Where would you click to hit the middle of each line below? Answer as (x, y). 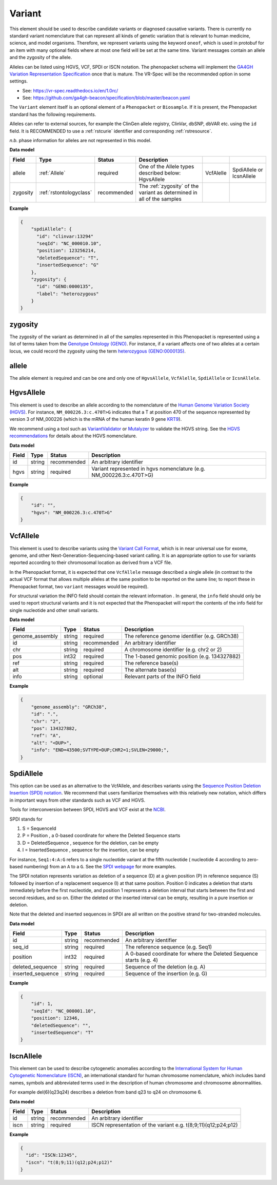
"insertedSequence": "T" (62, 1033)
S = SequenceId (39, 828)
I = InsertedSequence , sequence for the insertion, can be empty (91, 850)
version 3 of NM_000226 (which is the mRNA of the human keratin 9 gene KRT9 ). (96, 419)
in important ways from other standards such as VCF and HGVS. (77, 800)
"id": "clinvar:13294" (65, 236)
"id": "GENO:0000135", (65, 287)
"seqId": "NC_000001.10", (64, 1011)
